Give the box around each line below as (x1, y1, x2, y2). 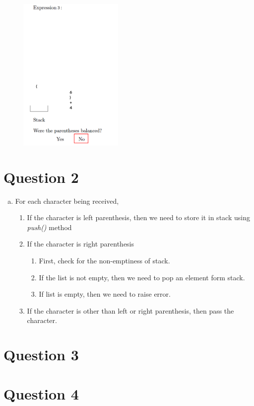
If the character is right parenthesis (27, 239, 134, 249)
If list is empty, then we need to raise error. (39, 289, 171, 299)
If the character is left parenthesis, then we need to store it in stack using (27, 212, 250, 223)
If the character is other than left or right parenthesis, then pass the (27, 305, 234, 316)
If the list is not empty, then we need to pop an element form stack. (39, 272, 245, 282)
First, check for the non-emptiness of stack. (39, 255, 170, 266)
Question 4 (3, 383, 79, 404)
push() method (27, 222, 72, 232)
